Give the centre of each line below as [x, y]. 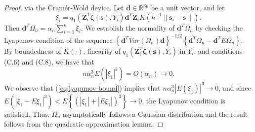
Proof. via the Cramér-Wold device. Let [64, 7]
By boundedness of [33, 50]
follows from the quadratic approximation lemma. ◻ [84, 123]
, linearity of [102, 50]
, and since [235, 87]
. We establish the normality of [128, 27]
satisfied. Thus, [27, 114]
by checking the [219, 27]
